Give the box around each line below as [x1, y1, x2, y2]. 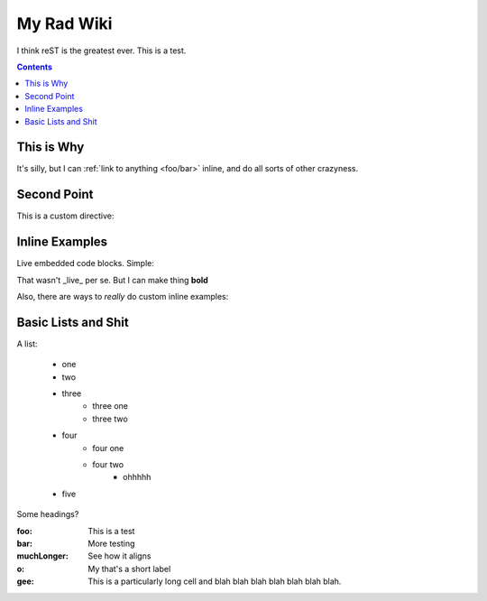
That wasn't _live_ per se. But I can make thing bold [16, 274, 209, 285]
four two [92, 459, 124, 470]
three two [92, 413, 128, 424]
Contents [16, 61, 53, 72]
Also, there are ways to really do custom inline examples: [16, 291, 229, 301]
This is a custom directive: [16, 210, 115, 221]
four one [92, 442, 124, 453]
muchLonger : [16, 550, 69, 561]
